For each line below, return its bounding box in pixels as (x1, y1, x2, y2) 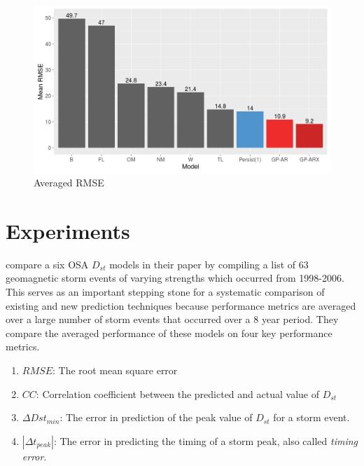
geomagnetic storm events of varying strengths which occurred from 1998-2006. (6, 270, 344, 285)
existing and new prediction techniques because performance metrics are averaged (6, 298, 356, 313)
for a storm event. (273, 410, 350, 425)
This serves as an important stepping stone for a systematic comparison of (6, 285, 325, 299)
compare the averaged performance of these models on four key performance (6, 325, 332, 340)
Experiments (6, 216, 130, 245)
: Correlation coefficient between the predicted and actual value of (36, 386, 319, 401)
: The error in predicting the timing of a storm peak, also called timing (53, 433, 358, 448)
